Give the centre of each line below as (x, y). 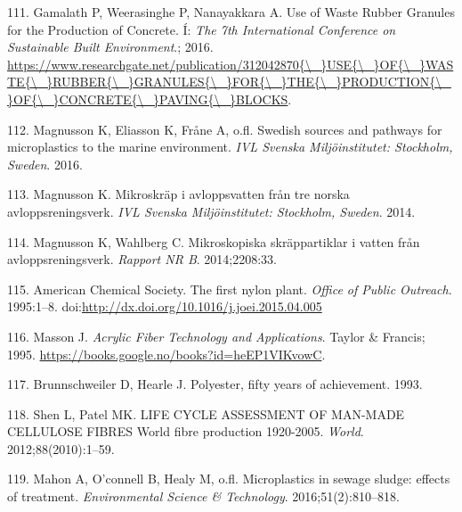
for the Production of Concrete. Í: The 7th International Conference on (202, 29)
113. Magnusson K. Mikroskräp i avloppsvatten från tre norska (178, 194)
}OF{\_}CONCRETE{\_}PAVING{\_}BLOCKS (148, 99)
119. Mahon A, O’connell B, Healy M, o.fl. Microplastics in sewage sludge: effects (229, 479)
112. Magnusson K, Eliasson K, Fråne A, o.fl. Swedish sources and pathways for (225, 129)
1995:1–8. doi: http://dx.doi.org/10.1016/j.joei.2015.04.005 (165, 306)
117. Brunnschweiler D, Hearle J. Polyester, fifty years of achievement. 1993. (215, 384)
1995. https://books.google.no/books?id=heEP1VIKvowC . (166, 354)
